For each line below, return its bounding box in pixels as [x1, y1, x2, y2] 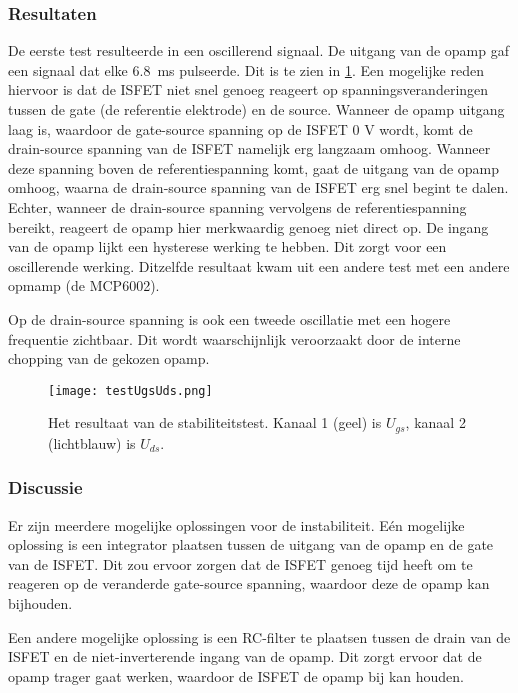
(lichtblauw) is [48, 432, 136, 453]
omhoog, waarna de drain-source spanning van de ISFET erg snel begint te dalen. [8, 177, 509, 198]
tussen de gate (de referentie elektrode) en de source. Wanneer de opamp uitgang [8, 99, 505, 119]
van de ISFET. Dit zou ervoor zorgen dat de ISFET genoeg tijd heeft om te [8, 553, 473, 574]
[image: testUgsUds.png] [48, 383, 213, 398]
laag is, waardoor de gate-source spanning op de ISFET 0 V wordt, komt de [8, 118, 473, 139]
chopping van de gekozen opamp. [8, 348, 210, 369]
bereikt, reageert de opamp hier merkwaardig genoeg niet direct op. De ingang [8, 216, 489, 237]
